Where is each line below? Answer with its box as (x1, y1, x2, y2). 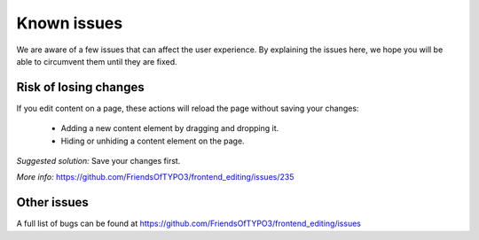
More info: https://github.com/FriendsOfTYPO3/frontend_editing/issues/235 (16, 172, 294, 182)
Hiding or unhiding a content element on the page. (60, 135, 245, 146)
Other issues (16, 195, 89, 210)
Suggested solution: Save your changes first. (16, 156, 181, 166)
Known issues (16, 13, 123, 33)
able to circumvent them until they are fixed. (16, 56, 177, 66)
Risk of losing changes (16, 80, 145, 95)
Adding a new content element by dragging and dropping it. (60, 123, 279, 134)
